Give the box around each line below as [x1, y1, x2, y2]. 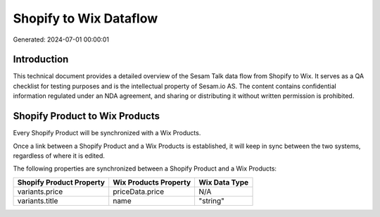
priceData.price [113, 187, 165, 197]
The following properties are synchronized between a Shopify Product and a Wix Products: [13, 164, 277, 173]
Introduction [13, 54, 69, 66]
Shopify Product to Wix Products [13, 110, 160, 123]
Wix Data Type [198, 177, 249, 187]
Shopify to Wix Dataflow [13, 11, 158, 26]
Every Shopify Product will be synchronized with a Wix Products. [13, 129, 201, 137]
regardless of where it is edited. [13, 151, 106, 160]
